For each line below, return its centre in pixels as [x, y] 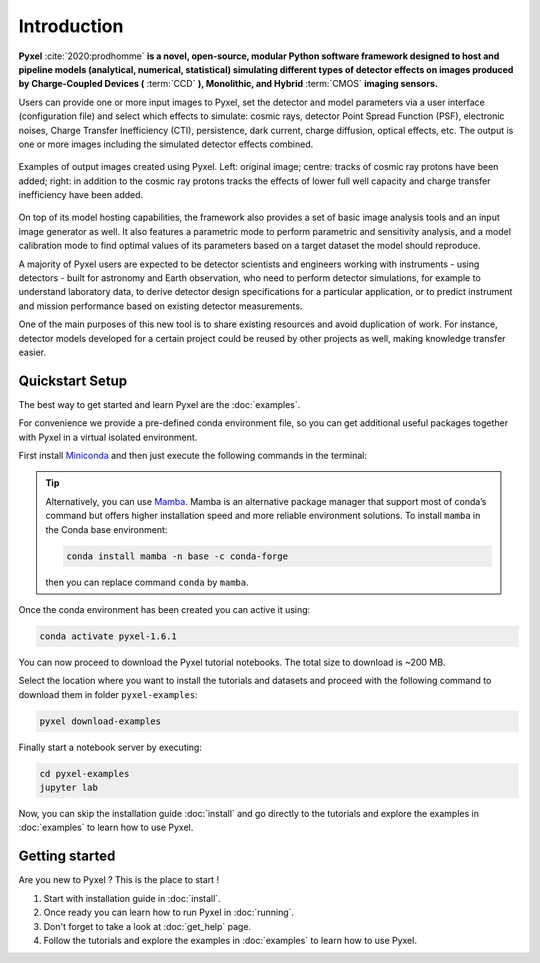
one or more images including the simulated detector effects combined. [166, 144]
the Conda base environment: [106, 529]
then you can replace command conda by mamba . [147, 582]
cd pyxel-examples [84, 773]
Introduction [71, 26]
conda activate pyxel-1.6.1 [108, 636]
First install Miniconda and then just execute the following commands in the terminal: [192, 456]
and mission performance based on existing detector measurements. [160, 306]
